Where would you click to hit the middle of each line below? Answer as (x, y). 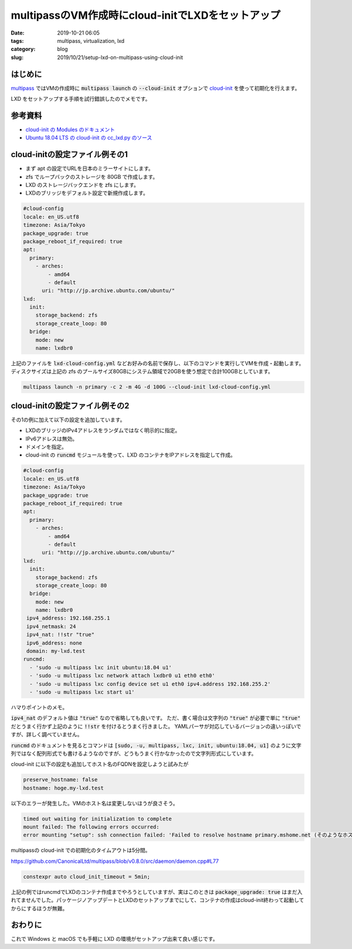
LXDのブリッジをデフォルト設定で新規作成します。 (87, 193)
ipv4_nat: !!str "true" (61, 635)
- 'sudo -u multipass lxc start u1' (82, 692)
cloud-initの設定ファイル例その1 (70, 154)
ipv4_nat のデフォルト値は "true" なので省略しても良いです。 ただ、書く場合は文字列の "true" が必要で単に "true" (156, 718)
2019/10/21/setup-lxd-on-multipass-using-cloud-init (120, 57)
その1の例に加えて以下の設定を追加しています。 (68, 420)
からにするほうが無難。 (39, 908)
